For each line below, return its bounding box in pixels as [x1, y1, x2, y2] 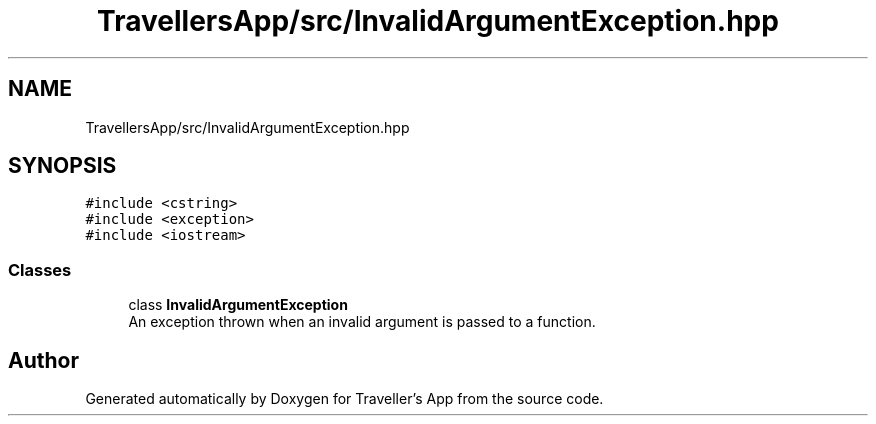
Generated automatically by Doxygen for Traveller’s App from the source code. [85, 390, 604, 408]
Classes [8, 259, 72, 280]
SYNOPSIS [8, 153, 117, 179]
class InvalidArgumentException [128, 296, 348, 314]
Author [8, 347, 79, 373]
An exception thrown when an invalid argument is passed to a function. [128, 313, 596, 331]
